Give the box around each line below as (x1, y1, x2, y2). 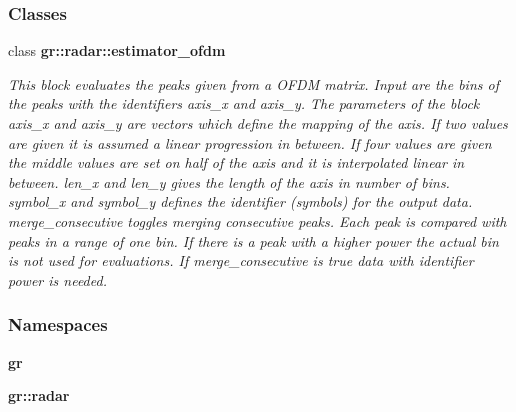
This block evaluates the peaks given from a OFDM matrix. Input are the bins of (8, 73, 499, 94)
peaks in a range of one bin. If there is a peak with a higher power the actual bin (8, 230, 499, 251)
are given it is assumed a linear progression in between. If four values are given (8, 132, 492, 153)
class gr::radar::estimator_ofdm (8, 40, 226, 61)
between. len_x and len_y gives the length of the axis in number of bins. (8, 171, 450, 192)
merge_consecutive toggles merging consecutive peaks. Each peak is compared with (8, 210, 507, 231)
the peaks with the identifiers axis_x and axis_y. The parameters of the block (8, 93, 480, 114)
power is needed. (8, 269, 107, 290)
